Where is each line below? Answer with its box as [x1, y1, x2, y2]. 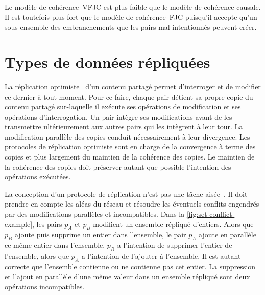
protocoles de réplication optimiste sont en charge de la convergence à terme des [5, 141, 256, 152]
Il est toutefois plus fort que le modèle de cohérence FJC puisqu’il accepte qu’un [5, 11, 257, 22]
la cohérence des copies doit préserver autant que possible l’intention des [5, 161, 231, 172]
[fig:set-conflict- [186, 209, 235, 219]
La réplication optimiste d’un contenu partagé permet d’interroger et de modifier [5, 81, 261, 92]
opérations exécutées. [5, 171, 71, 182]
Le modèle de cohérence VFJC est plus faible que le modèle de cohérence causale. [5, 2, 261, 12]
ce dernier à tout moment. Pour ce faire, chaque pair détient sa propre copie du [5, 91, 253, 102]
